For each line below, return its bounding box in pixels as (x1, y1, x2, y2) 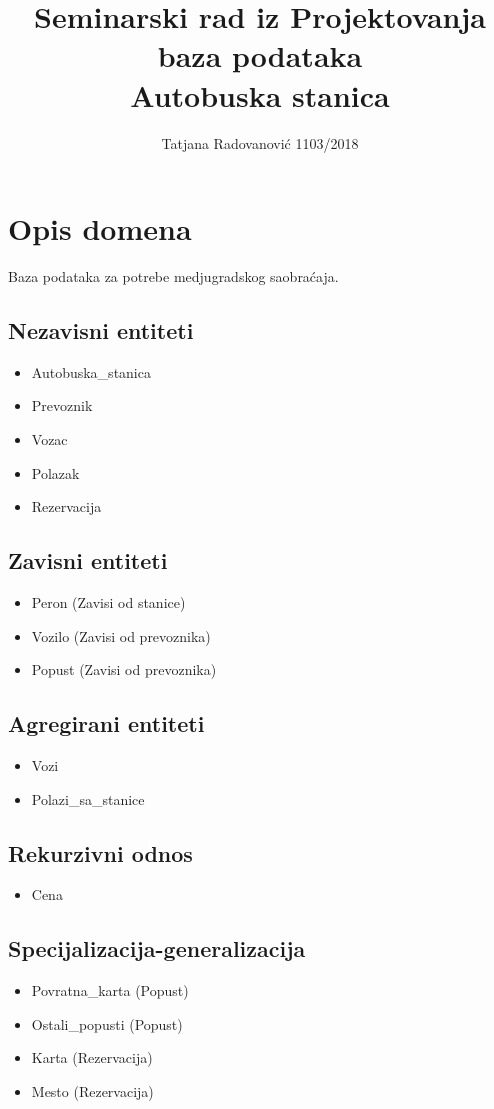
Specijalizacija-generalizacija (8, 933, 306, 964)
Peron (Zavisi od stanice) (31, 592, 186, 612)
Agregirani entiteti (8, 708, 205, 739)
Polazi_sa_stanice (31, 788, 145, 809)
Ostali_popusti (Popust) (31, 1013, 183, 1034)
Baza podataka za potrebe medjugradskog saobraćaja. (8, 266, 339, 287)
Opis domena (8, 208, 192, 249)
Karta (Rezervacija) (31, 1047, 153, 1068)
